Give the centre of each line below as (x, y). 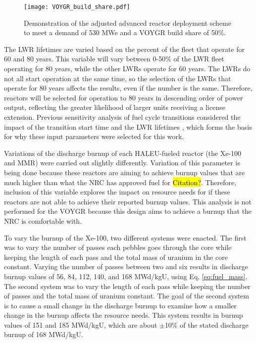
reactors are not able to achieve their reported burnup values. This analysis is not (128, 201)
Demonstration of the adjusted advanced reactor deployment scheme (128, 23)
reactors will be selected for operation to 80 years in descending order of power (124, 97)
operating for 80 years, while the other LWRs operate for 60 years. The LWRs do (127, 69)
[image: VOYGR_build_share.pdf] (77, 7)
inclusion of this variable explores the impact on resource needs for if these (117, 192)
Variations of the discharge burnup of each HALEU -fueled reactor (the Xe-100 (123, 153)
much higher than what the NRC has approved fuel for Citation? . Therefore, (120, 182)
